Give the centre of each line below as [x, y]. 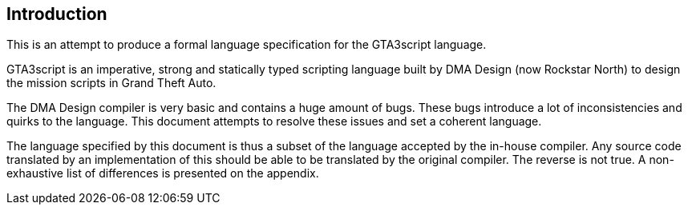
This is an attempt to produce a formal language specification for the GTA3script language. [247, 45]
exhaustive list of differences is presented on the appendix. [163, 173]
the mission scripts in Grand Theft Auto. [111, 83]
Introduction [57, 14]
